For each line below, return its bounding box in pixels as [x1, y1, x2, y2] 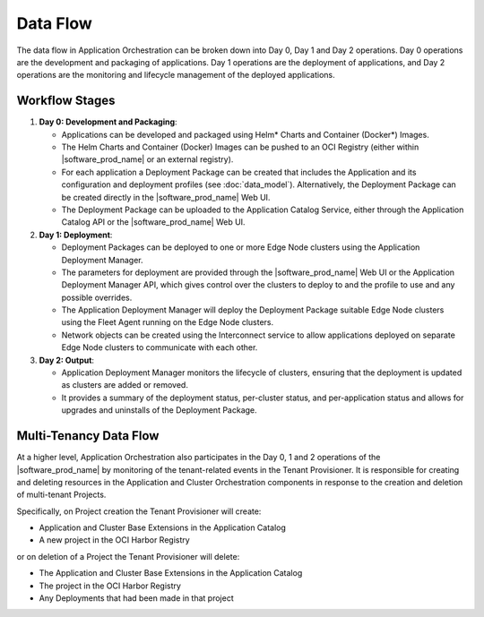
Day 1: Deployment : [39, 229, 113, 240]
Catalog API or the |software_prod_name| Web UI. [61, 217, 246, 227]
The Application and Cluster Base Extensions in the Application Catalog [39, 568, 303, 578]
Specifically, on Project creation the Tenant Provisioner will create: [16, 506, 262, 517]
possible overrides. [61, 292, 133, 303]
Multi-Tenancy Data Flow [16, 428, 160, 443]
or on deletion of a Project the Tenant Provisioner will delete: [16, 551, 240, 561]
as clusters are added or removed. [61, 380, 188, 390]
